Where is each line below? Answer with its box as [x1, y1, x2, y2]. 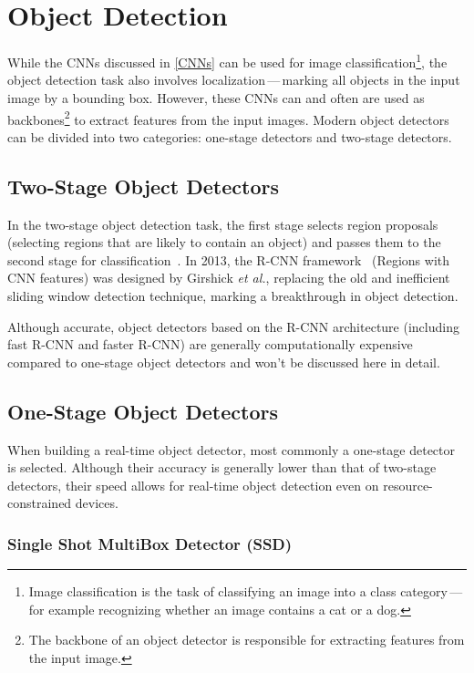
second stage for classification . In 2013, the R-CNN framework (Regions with [7, 250, 450, 269]
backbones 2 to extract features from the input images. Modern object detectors [7, 107, 449, 129]
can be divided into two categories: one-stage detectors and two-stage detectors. [7, 127, 452, 146]
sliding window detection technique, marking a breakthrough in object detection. [7, 285, 459, 305]
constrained [7, 493, 72, 513]
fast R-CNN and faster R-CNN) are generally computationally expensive [7, 335, 413, 354]
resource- [383, 475, 433, 494]
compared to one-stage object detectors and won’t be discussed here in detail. [7, 352, 440, 371]
